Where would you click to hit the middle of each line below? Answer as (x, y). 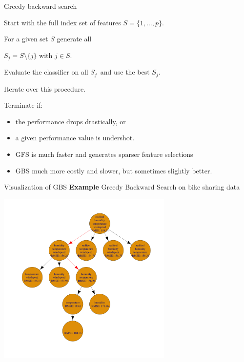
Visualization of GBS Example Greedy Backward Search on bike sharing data (122, 187)
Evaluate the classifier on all (46, 72)
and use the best (125, 72)
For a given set (26, 39)
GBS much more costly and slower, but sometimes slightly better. (114, 170)
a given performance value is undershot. (75, 138)
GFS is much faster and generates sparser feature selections (104, 154)
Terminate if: (23, 105)
